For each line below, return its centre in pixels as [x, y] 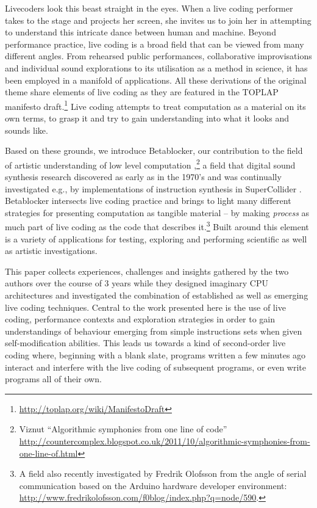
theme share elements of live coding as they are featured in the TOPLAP [142, 92]
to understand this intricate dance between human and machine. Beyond [141, 32]
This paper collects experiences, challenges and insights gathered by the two [147, 271]
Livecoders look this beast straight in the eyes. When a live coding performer [149, 8]
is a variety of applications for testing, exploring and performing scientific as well [156, 238]
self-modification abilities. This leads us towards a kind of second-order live [145, 343]
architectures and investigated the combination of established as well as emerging [157, 295]
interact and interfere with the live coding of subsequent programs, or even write [156, 367]
